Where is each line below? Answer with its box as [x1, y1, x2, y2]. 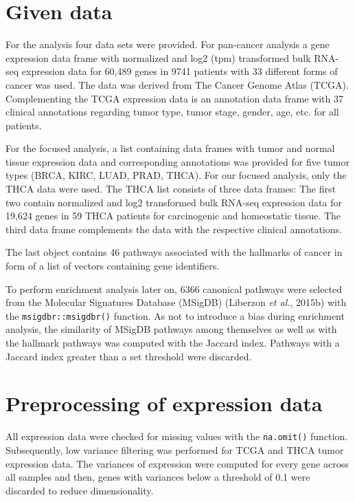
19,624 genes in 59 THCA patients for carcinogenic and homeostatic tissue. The [5, 208, 341, 223]
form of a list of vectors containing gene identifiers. [5, 259, 220, 273]
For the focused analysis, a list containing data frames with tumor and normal [5, 141, 335, 155]
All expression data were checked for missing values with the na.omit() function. [5, 429, 348, 444]
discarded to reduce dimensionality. [5, 483, 154, 497]
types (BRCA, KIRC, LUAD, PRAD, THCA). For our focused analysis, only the [5, 168, 347, 182]
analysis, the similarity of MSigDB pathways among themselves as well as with [5, 322, 337, 336]
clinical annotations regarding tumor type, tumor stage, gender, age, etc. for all [5, 105, 339, 119]
